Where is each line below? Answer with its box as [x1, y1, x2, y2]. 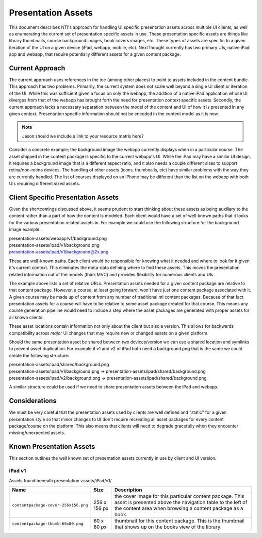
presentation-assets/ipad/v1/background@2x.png [9, 249, 109, 255]
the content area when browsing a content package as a [114, 505, 244, 512]
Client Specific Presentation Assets [9, 193, 119, 202]
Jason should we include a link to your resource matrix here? [22, 133, 144, 139]
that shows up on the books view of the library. [114, 523, 222, 530]
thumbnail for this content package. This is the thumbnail [114, 517, 245, 524]
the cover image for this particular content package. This [114, 493, 245, 500]
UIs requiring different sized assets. [9, 181, 80, 186]
